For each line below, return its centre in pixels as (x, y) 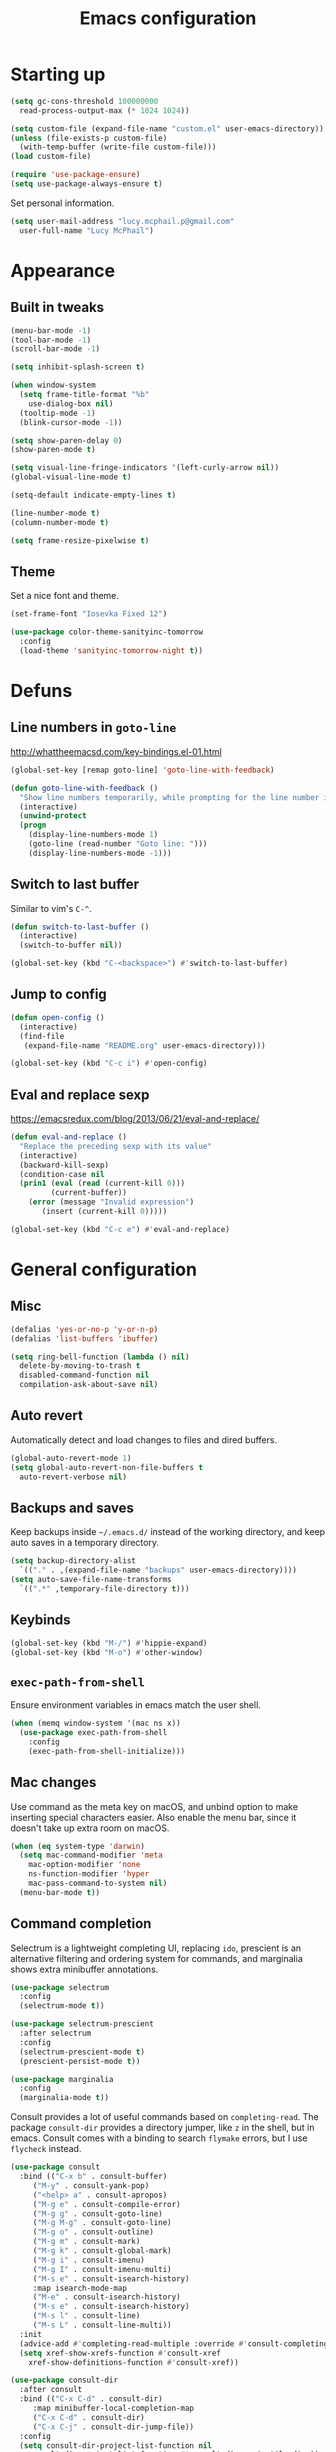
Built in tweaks (57, 307)
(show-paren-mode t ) (53, 450)
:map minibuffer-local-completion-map (113, 2408)
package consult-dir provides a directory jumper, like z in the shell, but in (162, 2128)
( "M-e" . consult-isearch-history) (107, 2297)
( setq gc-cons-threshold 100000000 (84, 101)
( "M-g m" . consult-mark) (86, 2242)
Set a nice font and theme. (65, 596)
